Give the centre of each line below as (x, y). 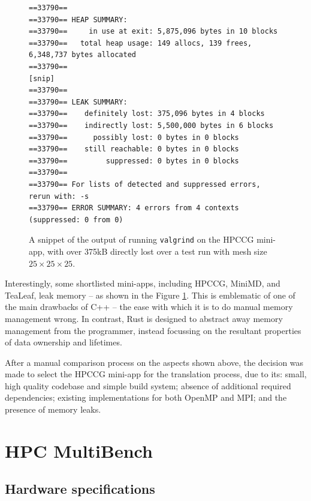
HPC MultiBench (79, 450)
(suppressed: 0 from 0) (76, 220)
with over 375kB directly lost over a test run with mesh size (157, 251)
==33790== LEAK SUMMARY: (78, 102)
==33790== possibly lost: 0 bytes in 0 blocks (134, 137)
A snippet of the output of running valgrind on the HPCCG (141, 239)
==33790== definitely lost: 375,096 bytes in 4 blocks (147, 114)
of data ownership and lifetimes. (64, 342)
